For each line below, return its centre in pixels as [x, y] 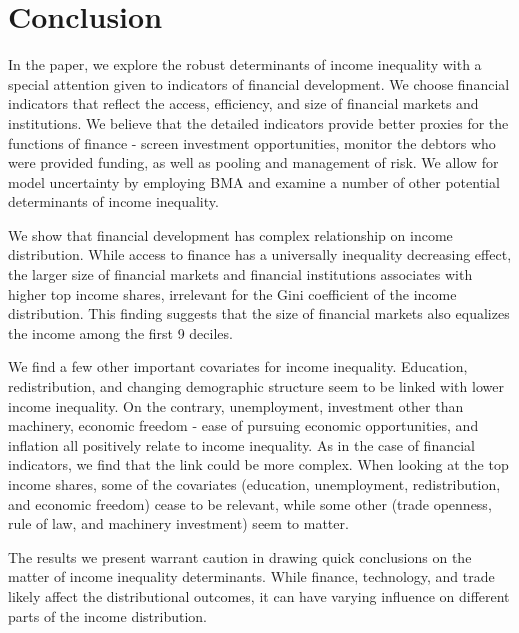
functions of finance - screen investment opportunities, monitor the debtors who [252, 142]
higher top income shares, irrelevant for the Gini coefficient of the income [232, 293]
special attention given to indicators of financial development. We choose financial [259, 83]
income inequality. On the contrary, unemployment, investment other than [236, 405]
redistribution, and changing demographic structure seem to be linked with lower [256, 386]
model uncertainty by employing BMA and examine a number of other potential [254, 181]
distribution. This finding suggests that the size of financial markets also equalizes [259, 313]
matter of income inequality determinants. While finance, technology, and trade [251, 576]
